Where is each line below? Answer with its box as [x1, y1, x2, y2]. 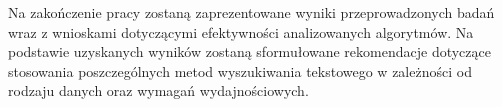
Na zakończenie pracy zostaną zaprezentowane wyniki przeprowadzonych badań [8, 2, 495, 22]
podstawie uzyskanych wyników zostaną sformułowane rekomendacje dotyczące [8, 41, 491, 62]
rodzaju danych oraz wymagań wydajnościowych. [8, 80, 309, 101]
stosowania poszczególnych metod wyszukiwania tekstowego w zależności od [8, 60, 472, 81]
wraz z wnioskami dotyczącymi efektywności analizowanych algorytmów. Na [8, 21, 474, 42]
